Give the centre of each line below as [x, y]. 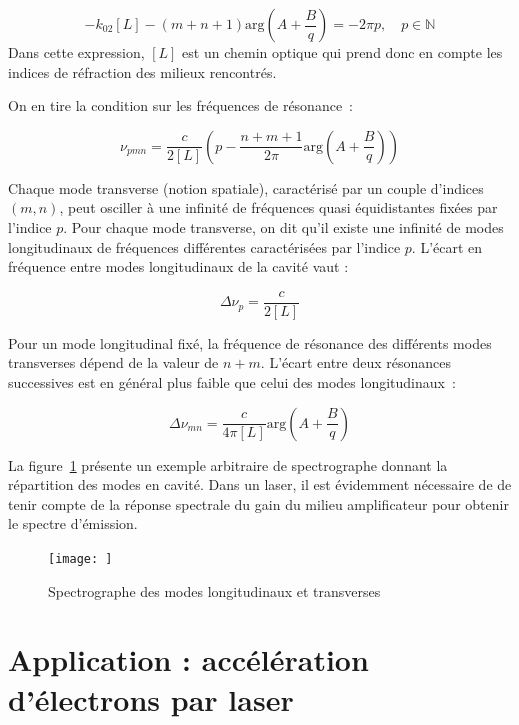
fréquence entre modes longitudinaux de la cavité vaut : [178, 266]
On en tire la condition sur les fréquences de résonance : [181, 105]
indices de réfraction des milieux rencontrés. [142, 71]
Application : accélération [188, 659]
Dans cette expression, [76, 52]
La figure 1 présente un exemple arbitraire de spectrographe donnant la [228, 464]
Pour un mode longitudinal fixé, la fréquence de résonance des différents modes [250, 342]
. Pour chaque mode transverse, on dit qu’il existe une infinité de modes [283, 226]
